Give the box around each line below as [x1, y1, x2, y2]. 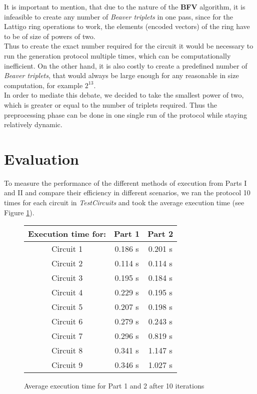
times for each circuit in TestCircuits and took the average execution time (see [4, 197, 244, 208]
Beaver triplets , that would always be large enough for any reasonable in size [4, 70, 239, 81]
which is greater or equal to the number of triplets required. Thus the [4, 99, 217, 110]
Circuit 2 [51, 257, 83, 269]
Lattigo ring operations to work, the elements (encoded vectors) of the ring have [4, 21, 250, 32]
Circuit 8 [51, 344, 83, 356]
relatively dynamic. [4, 119, 62, 130]
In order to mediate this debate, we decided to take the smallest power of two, [4, 90, 244, 100]
